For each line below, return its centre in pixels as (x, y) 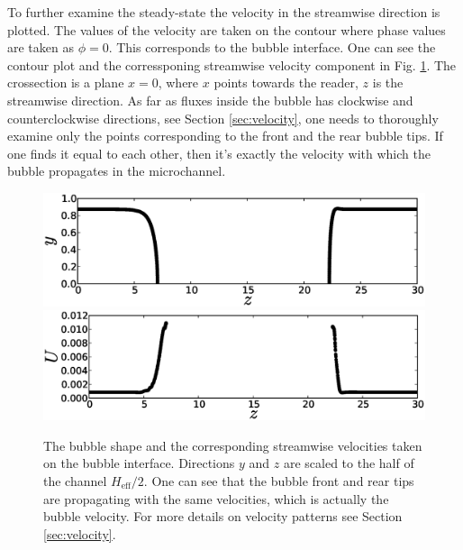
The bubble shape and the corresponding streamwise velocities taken (233, 445)
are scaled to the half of (349, 463)
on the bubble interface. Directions (139, 463)
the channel (75, 480)
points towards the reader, (286, 82)
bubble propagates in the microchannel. (117, 171)
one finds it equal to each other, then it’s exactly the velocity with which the (219, 153)
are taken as (41, 47)
